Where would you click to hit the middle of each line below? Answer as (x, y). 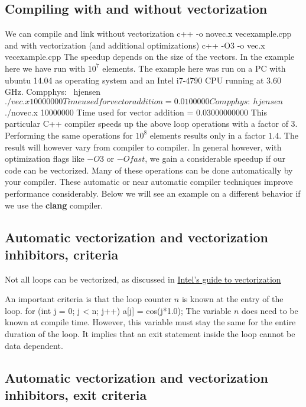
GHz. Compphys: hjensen (53, 92)
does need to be (270, 310)
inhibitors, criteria (62, 254)
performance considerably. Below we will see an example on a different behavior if (153, 193)
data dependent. (34, 345)
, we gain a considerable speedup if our (215, 158)
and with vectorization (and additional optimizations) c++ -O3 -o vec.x (135, 45)
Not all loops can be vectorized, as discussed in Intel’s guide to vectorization (143, 279)
